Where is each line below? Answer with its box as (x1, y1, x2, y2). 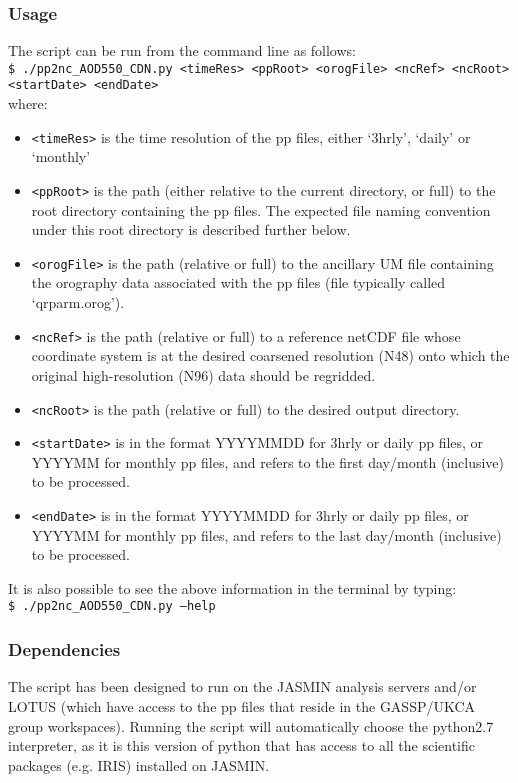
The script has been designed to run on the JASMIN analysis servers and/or (8, 676, 477, 697)
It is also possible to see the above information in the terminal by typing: (8, 577, 457, 598)
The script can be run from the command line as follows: (8, 40, 356, 61)
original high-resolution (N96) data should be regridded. (31, 364, 376, 385)
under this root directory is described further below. (31, 219, 351, 240)
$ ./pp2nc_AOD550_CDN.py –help (8, 599, 216, 614)
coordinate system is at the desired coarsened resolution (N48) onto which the (31, 345, 510, 366)
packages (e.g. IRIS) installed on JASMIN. (8, 754, 270, 775)
